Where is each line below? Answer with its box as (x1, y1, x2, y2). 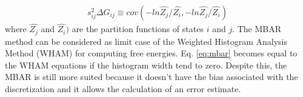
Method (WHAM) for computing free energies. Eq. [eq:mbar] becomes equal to (5, 47, 298, 59)
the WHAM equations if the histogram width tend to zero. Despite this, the (5, 58, 287, 71)
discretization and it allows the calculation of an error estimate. (5, 82, 241, 95)
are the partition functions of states (72, 22, 204, 35)
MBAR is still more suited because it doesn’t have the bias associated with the (5, 70, 298, 83)
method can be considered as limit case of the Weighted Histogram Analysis (5, 35, 288, 47)
